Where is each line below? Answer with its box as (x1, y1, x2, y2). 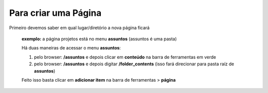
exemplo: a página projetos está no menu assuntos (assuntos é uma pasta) (21, 36, 177, 42)
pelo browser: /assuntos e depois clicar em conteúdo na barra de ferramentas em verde (34, 54, 216, 60)
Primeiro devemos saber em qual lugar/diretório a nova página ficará (9, 25, 150, 31)
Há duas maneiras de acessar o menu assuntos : (21, 45, 121, 51)
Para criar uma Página (9, 7, 102, 18)
